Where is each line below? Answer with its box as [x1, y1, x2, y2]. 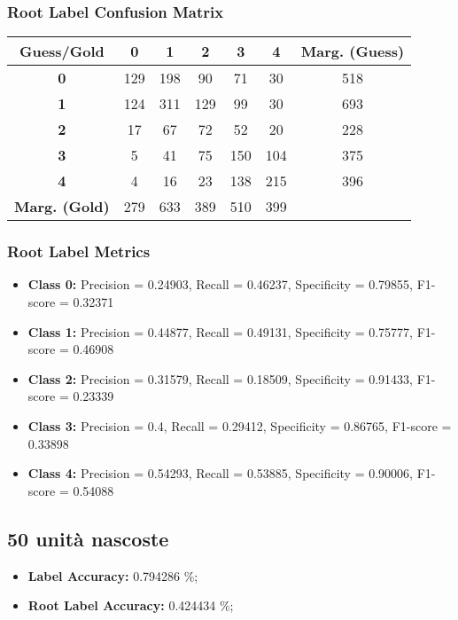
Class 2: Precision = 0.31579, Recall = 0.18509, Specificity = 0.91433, [27, 369, 413, 388]
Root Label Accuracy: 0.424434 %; [27, 596, 234, 615]
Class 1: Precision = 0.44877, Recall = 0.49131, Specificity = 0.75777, [27, 322, 413, 341]
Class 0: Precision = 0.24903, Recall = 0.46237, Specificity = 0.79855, [27, 275, 413, 294]
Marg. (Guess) [300, 41, 405, 62]
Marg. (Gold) [14, 196, 110, 217]
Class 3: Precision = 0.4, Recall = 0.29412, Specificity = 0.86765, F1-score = [27, 417, 452, 435]
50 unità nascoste [7, 524, 169, 552]
